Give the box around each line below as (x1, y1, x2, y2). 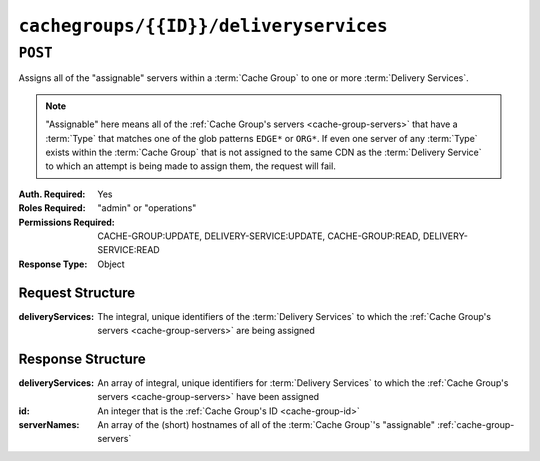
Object (97, 258, 125, 270)
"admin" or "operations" (97, 202, 197, 214)
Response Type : (18, 258, 88, 270)
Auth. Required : (18, 188, 86, 200)
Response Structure (18, 350, 146, 367)
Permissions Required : (18, 216, 115, 228)
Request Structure (18, 284, 136, 301)
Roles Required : (18, 202, 86, 214)
